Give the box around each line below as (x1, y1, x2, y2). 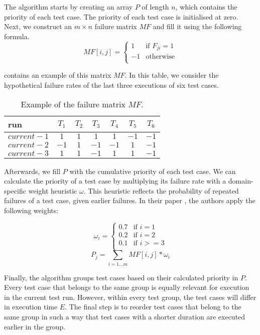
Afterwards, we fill (4, 165, 61, 176)
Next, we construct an (4, 21, 72, 32)
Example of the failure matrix (21, 98, 125, 110)
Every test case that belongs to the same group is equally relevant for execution (4, 282, 249, 292)
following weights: (4, 205, 59, 215)
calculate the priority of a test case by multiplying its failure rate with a (4, 176, 226, 186)
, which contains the (175, 2, 237, 12)
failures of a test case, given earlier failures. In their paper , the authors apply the (4, 195, 255, 206)
